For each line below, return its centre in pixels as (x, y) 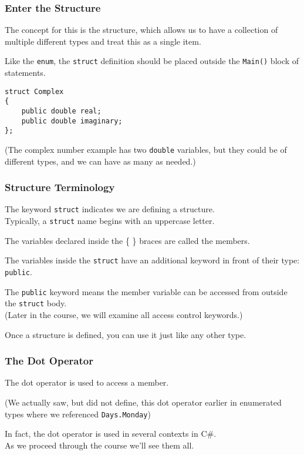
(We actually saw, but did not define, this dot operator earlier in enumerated (143, 402)
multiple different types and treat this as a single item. (103, 41)
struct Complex (34, 91)
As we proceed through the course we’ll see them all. (99, 445)
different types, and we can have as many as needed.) (100, 161)
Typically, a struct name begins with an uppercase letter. (110, 221)
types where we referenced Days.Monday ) (78, 414)
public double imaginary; (72, 121)
